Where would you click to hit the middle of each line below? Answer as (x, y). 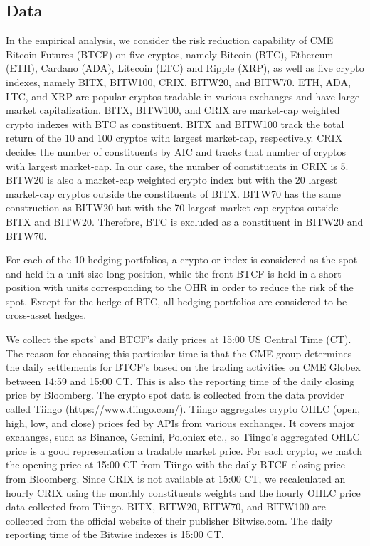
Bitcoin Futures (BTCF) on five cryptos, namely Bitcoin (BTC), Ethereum (170, 54)
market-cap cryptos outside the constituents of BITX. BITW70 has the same (174, 193)
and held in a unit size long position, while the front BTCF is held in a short (174, 273)
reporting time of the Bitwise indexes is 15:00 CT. (115, 534)
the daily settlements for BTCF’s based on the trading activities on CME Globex (183, 367)
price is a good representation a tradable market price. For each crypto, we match (184, 450)
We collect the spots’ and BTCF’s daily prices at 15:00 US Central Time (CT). (179, 339)
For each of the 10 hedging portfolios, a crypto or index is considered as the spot (182, 259)
